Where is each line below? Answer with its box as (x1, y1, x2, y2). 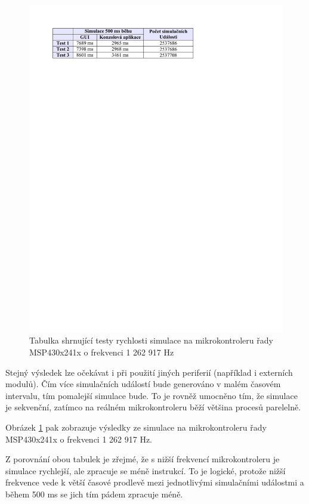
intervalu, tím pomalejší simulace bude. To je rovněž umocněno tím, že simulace (5, 389, 298, 401)
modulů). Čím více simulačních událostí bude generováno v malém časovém (5, 378, 281, 390)
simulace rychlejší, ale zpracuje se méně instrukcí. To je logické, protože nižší (5, 464, 286, 477)
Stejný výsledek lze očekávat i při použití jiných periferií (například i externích (5, 366, 293, 378)
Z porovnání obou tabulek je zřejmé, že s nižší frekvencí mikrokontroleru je (5, 453, 280, 465)
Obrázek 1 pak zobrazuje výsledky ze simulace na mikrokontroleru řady (5, 421, 267, 434)
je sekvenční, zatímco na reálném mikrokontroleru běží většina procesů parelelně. (5, 401, 301, 413)
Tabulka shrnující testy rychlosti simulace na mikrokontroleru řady (29, 334, 273, 347)
